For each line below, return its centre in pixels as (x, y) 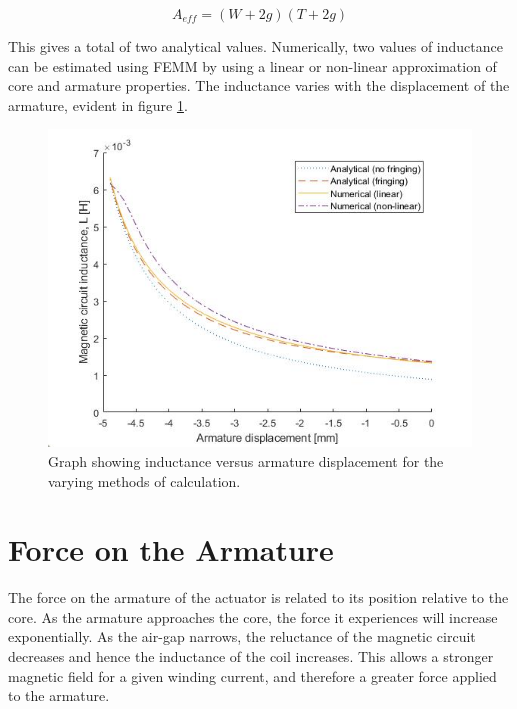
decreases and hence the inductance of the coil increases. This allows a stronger (251, 656)
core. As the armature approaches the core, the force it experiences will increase (253, 616)
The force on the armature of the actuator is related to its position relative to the (258, 597)
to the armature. (59, 695)
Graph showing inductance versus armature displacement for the (246, 460)
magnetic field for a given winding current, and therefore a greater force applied (252, 675)
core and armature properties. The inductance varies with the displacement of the (259, 85)
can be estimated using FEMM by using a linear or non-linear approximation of (252, 65)
